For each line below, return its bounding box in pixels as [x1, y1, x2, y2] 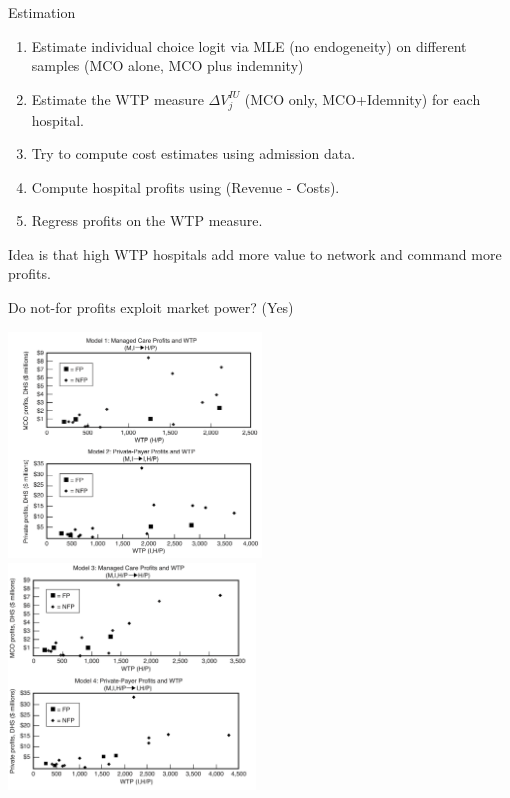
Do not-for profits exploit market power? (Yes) [8, 297, 294, 318]
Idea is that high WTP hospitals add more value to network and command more [8, 243, 502, 264]
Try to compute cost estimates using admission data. [31, 143, 356, 164]
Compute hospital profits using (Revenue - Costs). [31, 176, 340, 197]
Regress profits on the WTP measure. [31, 210, 263, 231]
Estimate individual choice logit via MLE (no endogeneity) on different [31, 35, 467, 56]
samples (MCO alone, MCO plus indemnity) [31, 55, 304, 76]
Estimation [8, 2, 76, 22]
